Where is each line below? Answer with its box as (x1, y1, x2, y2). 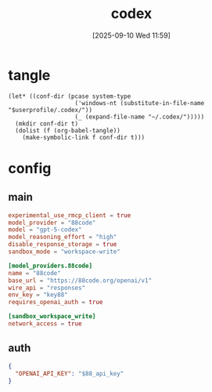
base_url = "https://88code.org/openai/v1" (8, 276, 153, 285)
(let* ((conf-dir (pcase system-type (8, 92, 131, 100)
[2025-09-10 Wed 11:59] (92, 31, 171, 40)
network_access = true (8, 320, 82, 328)
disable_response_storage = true (8, 241, 117, 249)
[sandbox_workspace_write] (8, 313, 96, 321)
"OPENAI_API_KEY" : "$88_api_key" (15, 369, 124, 377)
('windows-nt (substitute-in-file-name (74, 99, 205, 107)
